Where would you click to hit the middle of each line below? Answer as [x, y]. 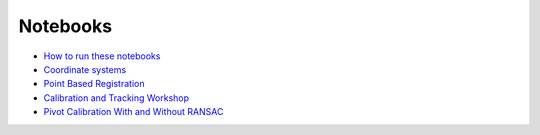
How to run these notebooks [102, 56]
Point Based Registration [94, 84]
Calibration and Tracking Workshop [116, 97]
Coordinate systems [85, 69]
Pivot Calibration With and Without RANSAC [133, 112]
